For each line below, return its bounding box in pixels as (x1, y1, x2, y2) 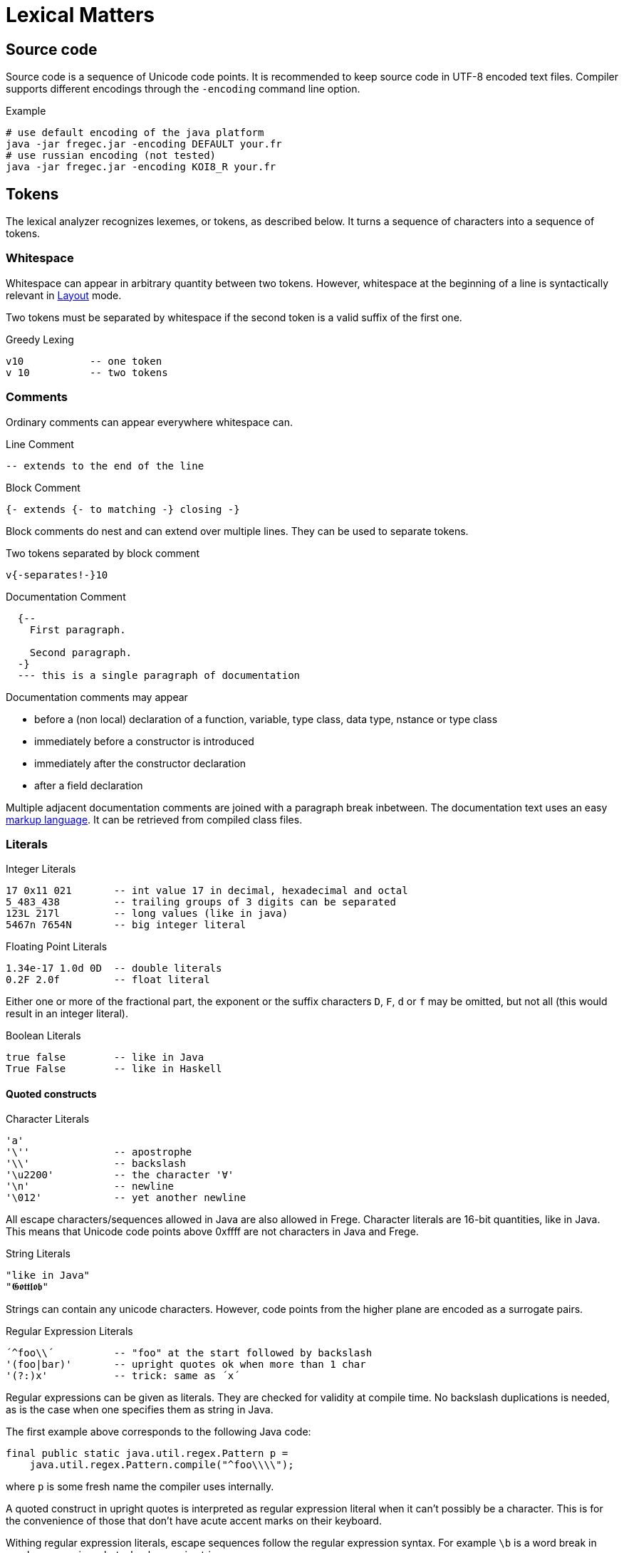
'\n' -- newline (6, 1180, 175, 1193)
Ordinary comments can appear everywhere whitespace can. (6, 415, 293, 428)
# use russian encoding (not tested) (6, 150, 217, 162)
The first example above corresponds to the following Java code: (6, 1425, 311, 1438)
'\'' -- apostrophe (6, 1146, 192, 1158)
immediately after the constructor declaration (34, 757, 246, 769)
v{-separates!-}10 (6, 568, 108, 581)
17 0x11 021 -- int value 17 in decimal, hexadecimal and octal (6, 885, 408, 897)
